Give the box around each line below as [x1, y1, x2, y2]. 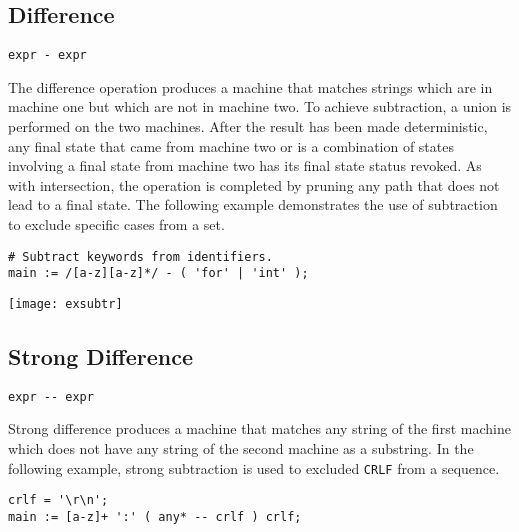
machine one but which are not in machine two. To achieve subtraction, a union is [8, 96, 512, 117]
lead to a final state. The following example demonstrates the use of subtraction [8, 194, 498, 215]
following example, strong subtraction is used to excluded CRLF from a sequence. [8, 457, 500, 478]
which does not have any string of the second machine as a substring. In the [8, 438, 474, 459]
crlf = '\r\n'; [8, 493, 109, 508]
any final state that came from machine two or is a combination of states [8, 135, 454, 156]
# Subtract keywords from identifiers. [8, 249, 273, 264]
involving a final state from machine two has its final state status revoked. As [8, 155, 482, 176]
